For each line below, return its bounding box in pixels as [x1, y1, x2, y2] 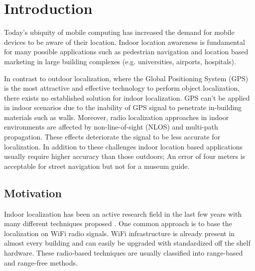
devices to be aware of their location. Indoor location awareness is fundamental [4, 36, 245, 47]
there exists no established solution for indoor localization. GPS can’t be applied [4, 92, 250, 103]
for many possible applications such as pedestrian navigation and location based [4, 46, 249, 57]
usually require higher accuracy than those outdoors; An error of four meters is [4, 151, 246, 161]
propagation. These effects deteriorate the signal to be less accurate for [4, 132, 221, 142]
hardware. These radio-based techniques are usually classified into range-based [4, 248, 243, 258]
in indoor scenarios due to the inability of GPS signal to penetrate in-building [4, 102, 242, 113]
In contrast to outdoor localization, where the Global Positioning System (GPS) [4, 73, 249, 83]
